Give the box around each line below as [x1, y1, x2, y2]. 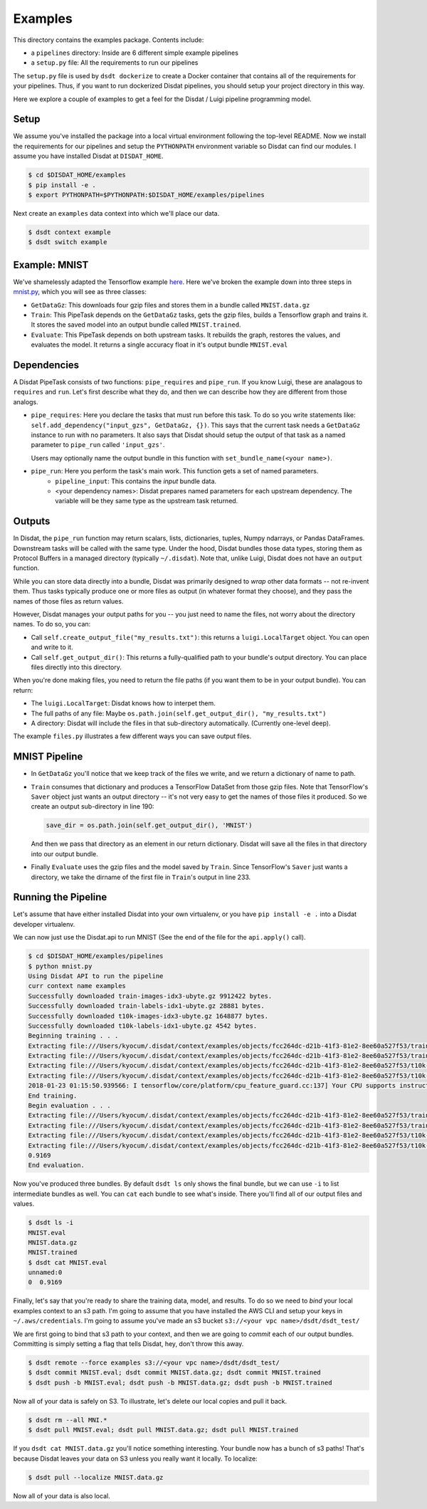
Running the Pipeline [13, 891, 107, 903]
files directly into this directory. [31, 663, 122, 671]
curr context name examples [28, 982, 126, 990]
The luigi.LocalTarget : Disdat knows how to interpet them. [31, 699, 216, 708]
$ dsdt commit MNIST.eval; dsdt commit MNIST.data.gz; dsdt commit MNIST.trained [28, 1369, 322, 1377]
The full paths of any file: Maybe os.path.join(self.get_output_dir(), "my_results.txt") [31, 709, 327, 717]
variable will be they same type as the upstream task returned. [55, 497, 238, 505]
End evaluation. [28, 1161, 85, 1169]
